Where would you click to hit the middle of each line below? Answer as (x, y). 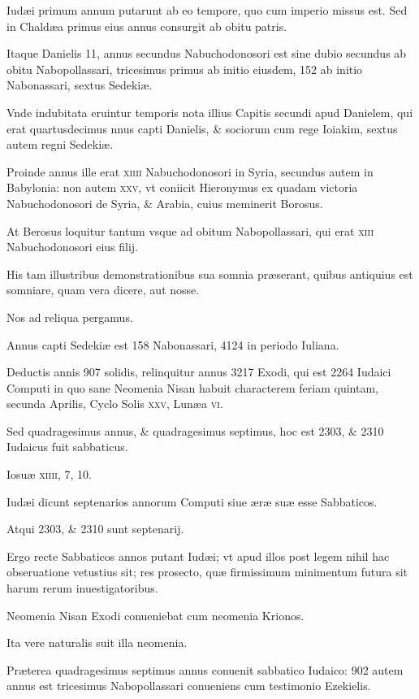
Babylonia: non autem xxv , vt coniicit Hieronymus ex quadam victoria (182, 187)
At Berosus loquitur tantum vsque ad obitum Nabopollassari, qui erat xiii (190, 230)
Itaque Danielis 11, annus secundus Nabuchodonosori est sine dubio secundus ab (207, 53)
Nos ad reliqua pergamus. (70, 317)
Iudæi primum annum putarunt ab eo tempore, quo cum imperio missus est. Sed (207, 10)
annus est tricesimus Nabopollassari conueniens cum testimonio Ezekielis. (189, 686)
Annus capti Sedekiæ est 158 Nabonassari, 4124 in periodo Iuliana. (173, 344)
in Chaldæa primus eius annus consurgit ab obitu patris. (147, 26)
